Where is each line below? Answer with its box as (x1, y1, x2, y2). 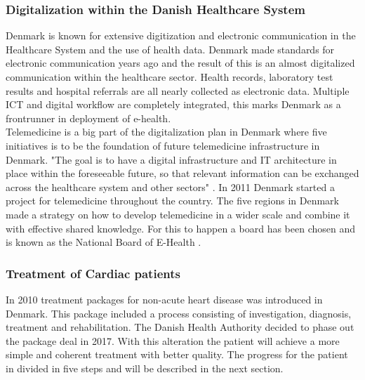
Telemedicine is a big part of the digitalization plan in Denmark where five (6, 124, 327, 139)
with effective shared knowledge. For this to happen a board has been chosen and (6, 221, 356, 235)
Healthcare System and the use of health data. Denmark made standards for (6, 41, 335, 56)
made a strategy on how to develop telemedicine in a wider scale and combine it (6, 207, 350, 221)
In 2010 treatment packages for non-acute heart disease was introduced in (6, 291, 323, 306)
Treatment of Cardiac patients (6, 264, 180, 282)
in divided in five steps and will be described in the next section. (6, 360, 284, 375)
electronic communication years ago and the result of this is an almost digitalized (6, 55, 355, 70)
